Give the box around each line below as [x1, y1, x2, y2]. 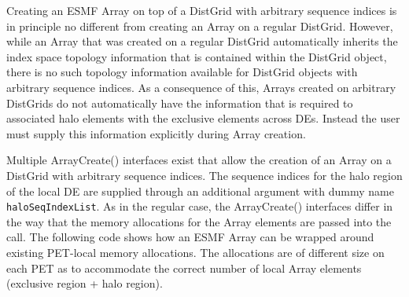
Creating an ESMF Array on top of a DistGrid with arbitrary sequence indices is [6, 2, 397, 18]
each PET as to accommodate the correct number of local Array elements [6, 259, 362, 276]
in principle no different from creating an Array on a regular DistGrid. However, [6, 17, 393, 34]
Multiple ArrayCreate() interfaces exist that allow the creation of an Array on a [6, 152, 392, 168]
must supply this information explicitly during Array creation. [6, 125, 306, 141]
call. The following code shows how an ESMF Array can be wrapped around [6, 229, 374, 245]
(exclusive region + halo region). [6, 275, 163, 291]
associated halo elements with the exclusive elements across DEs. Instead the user [6, 110, 400, 126]
